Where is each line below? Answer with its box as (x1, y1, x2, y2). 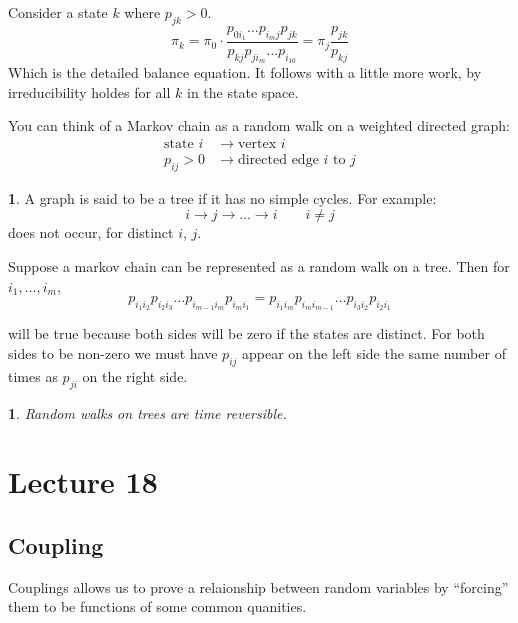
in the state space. (187, 81, 299, 102)
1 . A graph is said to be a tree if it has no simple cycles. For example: (8, 187, 437, 208)
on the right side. (82, 365, 188, 386)
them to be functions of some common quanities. (8, 596, 307, 617)
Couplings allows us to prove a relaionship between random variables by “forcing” (8, 576, 509, 597)
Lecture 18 (8, 461, 158, 502)
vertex (237, 137, 277, 152)
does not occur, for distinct (8, 222, 174, 243)
